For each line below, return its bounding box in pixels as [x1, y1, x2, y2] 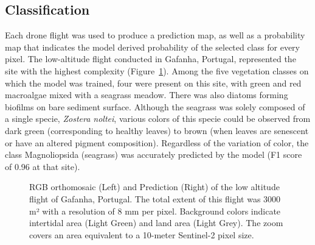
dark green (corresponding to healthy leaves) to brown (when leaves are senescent [5, 124, 309, 137]
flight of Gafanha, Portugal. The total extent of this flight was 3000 [29, 192, 281, 205]
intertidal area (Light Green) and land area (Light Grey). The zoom [29, 216, 283, 229]
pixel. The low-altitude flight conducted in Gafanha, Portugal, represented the [5, 52, 296, 65]
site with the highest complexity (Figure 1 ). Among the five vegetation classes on [5, 64, 309, 77]
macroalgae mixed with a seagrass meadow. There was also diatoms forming [5, 88, 288, 101]
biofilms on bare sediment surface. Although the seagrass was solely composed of [5, 100, 305, 113]
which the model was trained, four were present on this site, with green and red [5, 76, 302, 89]
